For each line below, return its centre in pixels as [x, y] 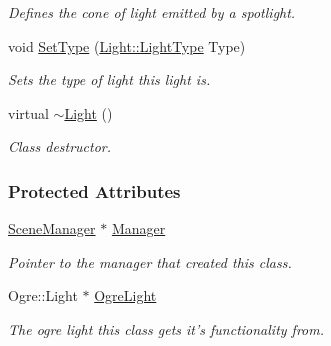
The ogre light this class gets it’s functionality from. [166, 328]
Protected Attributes [94, 190]
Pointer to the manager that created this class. [150, 261]
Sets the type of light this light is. [109, 79]
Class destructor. [60, 146]
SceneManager [52, 228]
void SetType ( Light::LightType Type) [127, 45]
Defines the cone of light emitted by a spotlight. [152, 12]
